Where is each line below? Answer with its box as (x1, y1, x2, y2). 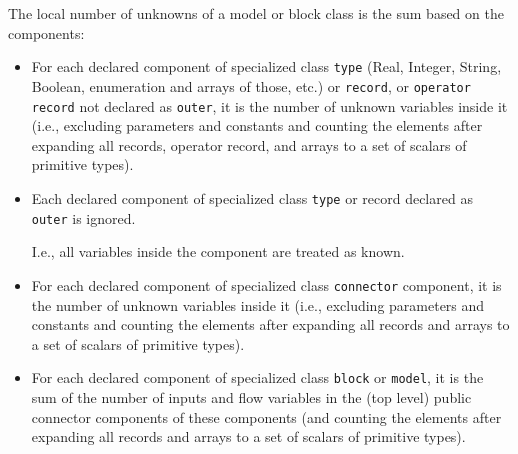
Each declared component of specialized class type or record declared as (31, 187, 473, 208)
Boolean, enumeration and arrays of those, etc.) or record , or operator (31, 75, 471, 96)
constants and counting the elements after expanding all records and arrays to (31, 314, 510, 335)
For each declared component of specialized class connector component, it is (31, 274, 502, 295)
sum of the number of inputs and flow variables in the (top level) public (31, 386, 472, 407)
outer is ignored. (31, 207, 136, 228)
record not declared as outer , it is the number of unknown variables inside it (31, 95, 508, 116)
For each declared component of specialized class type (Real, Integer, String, (31, 56, 502, 77)
